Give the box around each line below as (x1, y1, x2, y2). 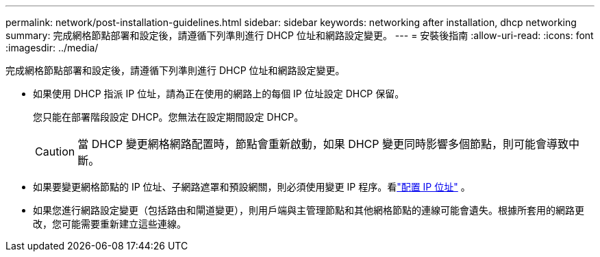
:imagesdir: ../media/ (5, 42, 99, 53)
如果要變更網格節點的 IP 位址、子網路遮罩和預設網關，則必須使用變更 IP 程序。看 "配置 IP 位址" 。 (33, 181, 471, 193)
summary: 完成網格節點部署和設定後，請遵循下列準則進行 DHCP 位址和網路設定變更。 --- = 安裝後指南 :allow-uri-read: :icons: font (5, 29, 594, 41)
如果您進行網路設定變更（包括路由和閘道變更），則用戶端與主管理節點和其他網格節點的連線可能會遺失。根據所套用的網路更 (33, 204, 584, 216)
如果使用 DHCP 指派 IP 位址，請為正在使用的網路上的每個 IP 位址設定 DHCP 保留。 (33, 88, 405, 99)
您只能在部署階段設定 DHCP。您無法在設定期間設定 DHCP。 (33, 111, 304, 123)
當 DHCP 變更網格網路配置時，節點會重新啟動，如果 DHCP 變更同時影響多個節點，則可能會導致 (77, 137, 568, 151)
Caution (35, 145, 75, 158)
